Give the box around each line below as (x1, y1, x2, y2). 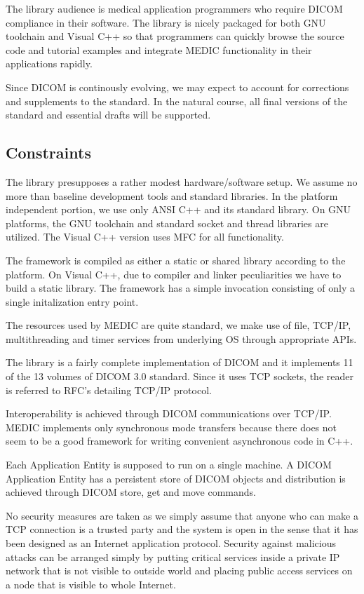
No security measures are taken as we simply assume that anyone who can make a (6, 508, 358, 522)
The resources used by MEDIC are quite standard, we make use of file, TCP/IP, (6, 318, 351, 332)
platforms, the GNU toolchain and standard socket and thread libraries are (6, 215, 328, 230)
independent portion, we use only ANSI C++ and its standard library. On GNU (6, 202, 351, 217)
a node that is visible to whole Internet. (6, 576, 176, 591)
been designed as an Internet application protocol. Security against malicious (6, 536, 337, 551)
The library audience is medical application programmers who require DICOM (6, 1, 343, 15)
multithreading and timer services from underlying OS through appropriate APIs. (6, 331, 357, 346)
